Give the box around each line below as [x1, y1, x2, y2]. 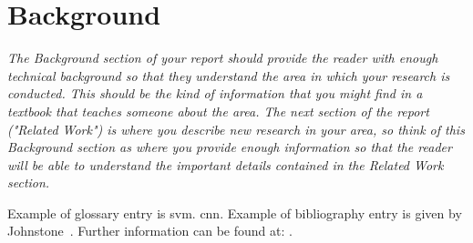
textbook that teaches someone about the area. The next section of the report [7, 101, 429, 120]
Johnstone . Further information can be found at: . [7, 221, 293, 240]
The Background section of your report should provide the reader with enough [7, 48, 438, 67]
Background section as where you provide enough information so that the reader [7, 137, 452, 157]
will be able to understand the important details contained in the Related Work [7, 155, 444, 174]
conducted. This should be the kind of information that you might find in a [7, 84, 423, 103]
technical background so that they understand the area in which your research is [7, 66, 450, 85]
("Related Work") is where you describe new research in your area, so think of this [7, 119, 465, 138]
